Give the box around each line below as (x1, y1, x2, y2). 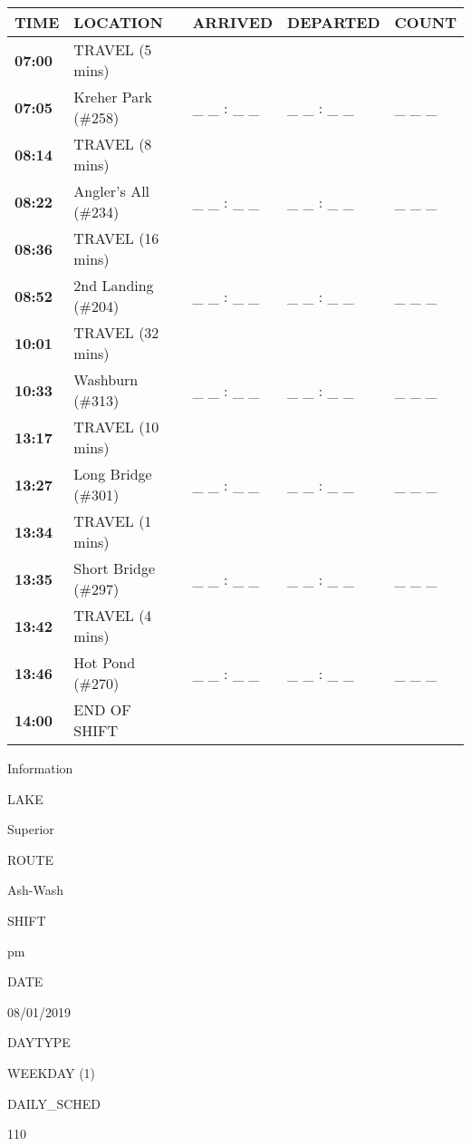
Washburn (73, 369, 139, 390)
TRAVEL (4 (73, 605, 152, 626)
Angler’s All (73, 180, 150, 201)
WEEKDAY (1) (7, 1063, 96, 1082)
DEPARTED (287, 12, 380, 33)
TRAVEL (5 (73, 39, 152, 60)
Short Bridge (73, 558, 156, 578)
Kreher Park (73, 86, 152, 107)
